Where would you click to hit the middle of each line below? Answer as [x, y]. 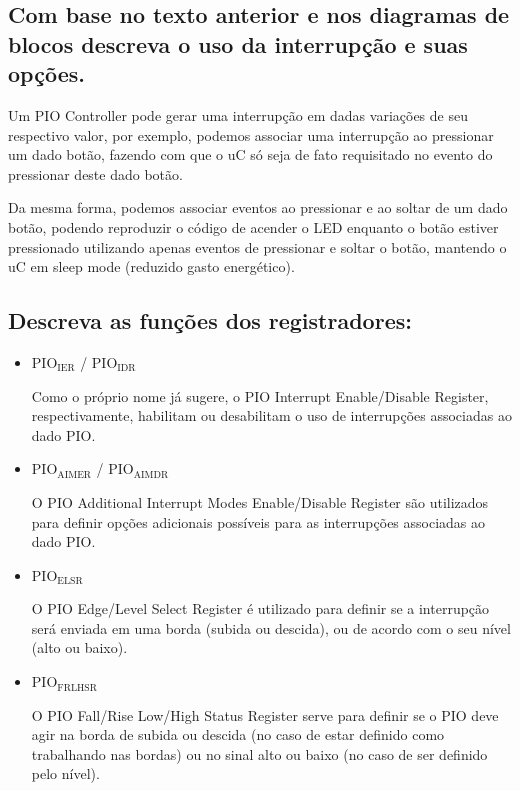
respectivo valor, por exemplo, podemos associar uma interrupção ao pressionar [251, 134]
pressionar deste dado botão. [95, 173]
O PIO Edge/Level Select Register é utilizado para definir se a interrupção [260, 608]
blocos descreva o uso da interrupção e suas [238, 43]
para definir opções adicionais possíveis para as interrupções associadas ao [258, 521]
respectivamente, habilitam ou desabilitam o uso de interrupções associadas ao [271, 415]
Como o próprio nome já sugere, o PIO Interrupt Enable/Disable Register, [260, 395]
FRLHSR [77, 687]
